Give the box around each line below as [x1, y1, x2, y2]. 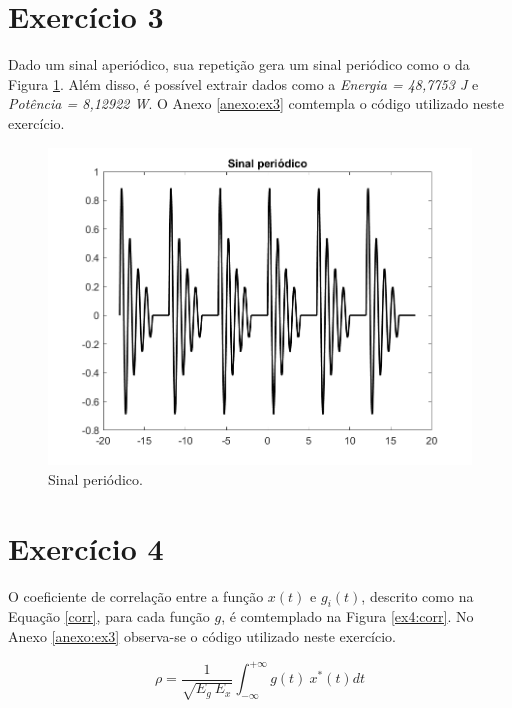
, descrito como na [361, 585, 474, 606]
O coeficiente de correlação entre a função [8, 585, 264, 606]
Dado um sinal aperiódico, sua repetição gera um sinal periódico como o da [8, 54, 470, 75]
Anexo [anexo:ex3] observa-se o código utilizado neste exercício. [8, 626, 397, 647]
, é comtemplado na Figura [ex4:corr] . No [221, 606, 474, 627]
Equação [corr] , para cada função [8, 606, 210, 627]
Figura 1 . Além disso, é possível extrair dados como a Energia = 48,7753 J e [8, 73, 479, 94]
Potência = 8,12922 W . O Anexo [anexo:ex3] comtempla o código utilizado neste [8, 93, 505, 114]
